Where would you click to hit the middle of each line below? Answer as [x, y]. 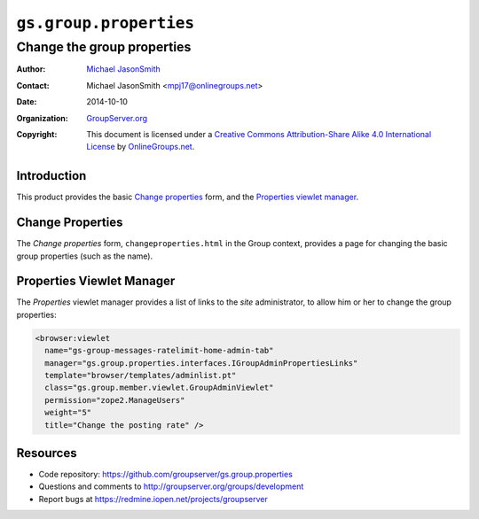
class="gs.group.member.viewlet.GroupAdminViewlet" [159, 388]
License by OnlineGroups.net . [141, 147]
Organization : [42, 118]
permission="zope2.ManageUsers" [115, 400]
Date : [27, 102]
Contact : [33, 85]
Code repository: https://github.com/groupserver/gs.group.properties [165, 475]
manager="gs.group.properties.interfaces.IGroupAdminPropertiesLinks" [201, 363]
